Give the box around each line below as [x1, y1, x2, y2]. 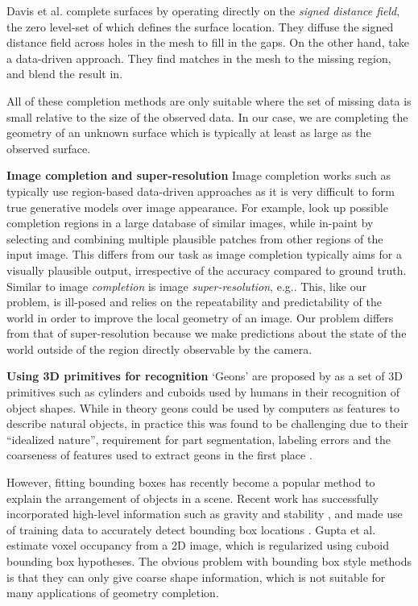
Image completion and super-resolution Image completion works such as [6, 167, 391, 184]
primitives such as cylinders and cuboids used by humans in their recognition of [6, 384, 399, 401]
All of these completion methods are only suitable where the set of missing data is [6, 92, 412, 109]
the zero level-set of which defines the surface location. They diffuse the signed [6, 18, 394, 35]
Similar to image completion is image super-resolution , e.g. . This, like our [6, 277, 367, 294]
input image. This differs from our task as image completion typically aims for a [6, 246, 402, 263]
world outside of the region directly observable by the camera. [6, 340, 312, 357]
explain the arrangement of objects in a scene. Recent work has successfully [6, 489, 379, 506]
